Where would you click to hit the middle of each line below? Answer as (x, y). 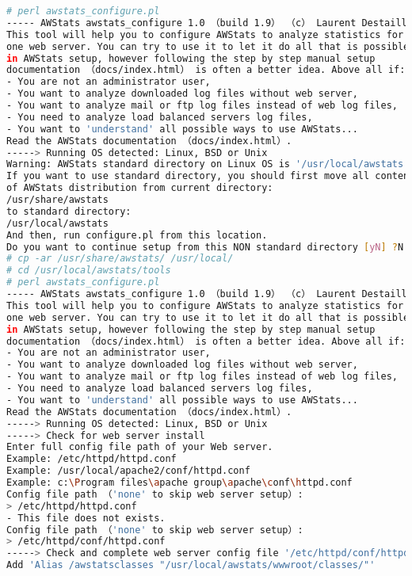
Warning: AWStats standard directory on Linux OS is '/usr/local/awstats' (208, 164)
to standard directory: (69, 211)
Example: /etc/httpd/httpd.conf (92, 459)
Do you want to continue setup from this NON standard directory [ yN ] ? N (205, 247)
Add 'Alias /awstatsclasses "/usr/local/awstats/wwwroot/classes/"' (191, 565)
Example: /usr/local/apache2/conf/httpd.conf (128, 471)
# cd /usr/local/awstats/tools (89, 271)
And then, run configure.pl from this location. (137, 235)
